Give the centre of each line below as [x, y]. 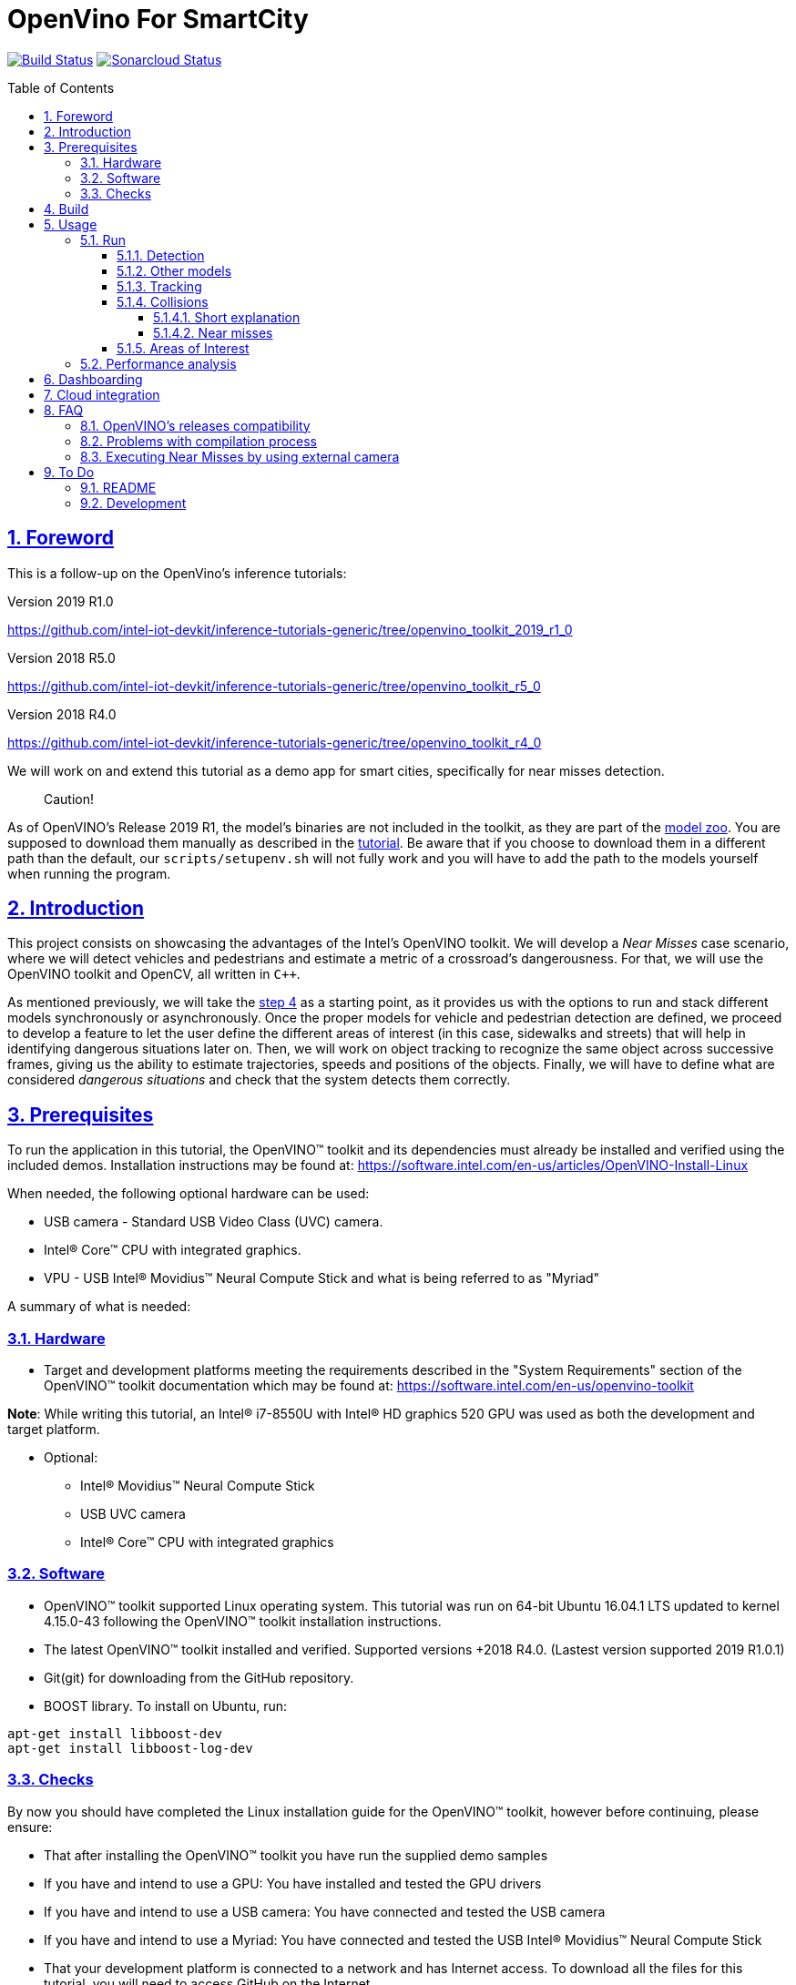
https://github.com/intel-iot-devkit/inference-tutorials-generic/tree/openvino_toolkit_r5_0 [274, 686]
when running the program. [89, 873]
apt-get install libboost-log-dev [130, 1748]
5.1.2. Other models [174, 270]
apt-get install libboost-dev [115, 1733]
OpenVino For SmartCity [158, 19]
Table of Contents [61, 87]
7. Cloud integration [102, 394]
